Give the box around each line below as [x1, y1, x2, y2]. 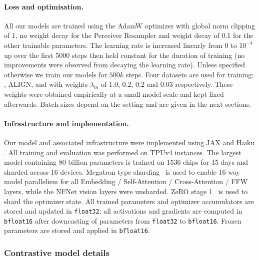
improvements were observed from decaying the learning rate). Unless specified [4, 59, 245, 70]
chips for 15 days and [183, 157, 248, 167]
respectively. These [175, 79, 233, 89]
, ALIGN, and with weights [4, 79, 88, 89]
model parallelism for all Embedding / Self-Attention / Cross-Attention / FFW [4, 176, 248, 187]
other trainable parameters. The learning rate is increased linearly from [4, 39, 222, 50]
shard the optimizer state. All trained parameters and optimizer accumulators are [4, 196, 254, 206]
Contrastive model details [4, 246, 109, 259]
